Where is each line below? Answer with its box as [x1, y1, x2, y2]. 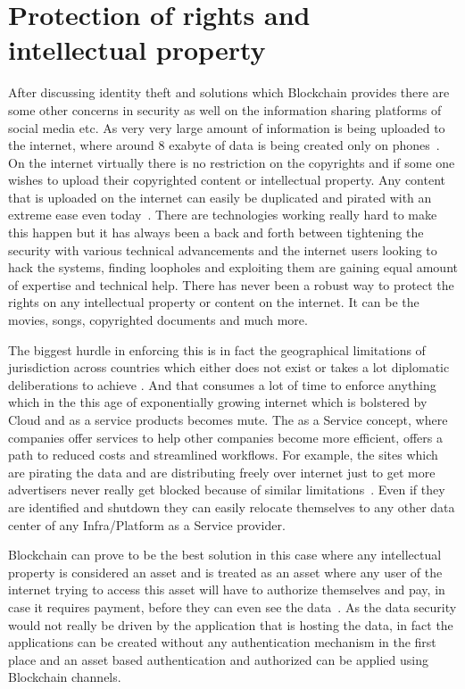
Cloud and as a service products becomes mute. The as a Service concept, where [8, 411, 448, 428]
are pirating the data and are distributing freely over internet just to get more [8, 462, 436, 481]
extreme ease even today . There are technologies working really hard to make [8, 205, 437, 224]
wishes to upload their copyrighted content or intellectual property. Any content [8, 170, 445, 189]
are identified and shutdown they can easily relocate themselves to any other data [8, 497, 455, 516]
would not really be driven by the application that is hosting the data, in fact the [8, 615, 453, 634]
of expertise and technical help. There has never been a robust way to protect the [8, 275, 454, 294]
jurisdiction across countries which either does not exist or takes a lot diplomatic [8, 358, 450, 377]
